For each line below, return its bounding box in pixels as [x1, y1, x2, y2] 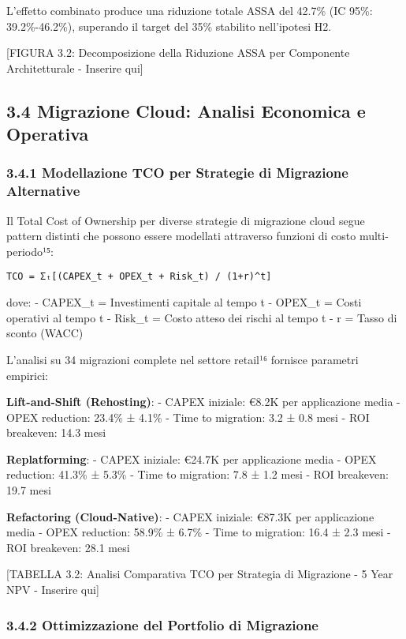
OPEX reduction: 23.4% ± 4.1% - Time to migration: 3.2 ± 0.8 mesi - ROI [6, 408, 370, 425]
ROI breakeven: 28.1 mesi [6, 539, 130, 555]
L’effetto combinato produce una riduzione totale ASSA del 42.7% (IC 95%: [6, 2, 373, 18]
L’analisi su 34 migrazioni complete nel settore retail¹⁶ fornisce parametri [6, 351, 359, 367]
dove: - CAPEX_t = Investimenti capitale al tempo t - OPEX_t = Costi [6, 294, 362, 310]
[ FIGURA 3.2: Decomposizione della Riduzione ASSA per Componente [6, 44, 350, 61]
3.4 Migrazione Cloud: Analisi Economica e [6, 98, 366, 122]
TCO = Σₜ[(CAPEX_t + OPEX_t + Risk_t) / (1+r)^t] [6, 271, 272, 283]
